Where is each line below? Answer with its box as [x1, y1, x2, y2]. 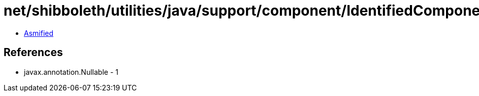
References [4, 46, 63, 59]
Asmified [24, 28, 54, 37]
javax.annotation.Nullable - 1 [24, 67, 118, 76]
